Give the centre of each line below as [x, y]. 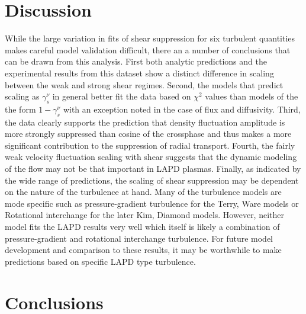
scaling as [22, 96]
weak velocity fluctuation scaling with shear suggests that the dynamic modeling [151, 157]
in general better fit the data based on [122, 96]
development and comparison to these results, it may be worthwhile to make [143, 250]
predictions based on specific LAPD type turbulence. [100, 261]
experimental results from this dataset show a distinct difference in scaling [139, 73]
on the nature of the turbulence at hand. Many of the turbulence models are [143, 192]
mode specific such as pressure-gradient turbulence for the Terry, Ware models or [152, 203]
